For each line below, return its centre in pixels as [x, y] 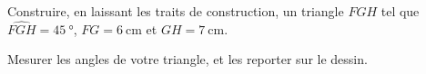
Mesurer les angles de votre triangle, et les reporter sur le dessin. [188, 59]
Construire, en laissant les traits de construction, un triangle [176, 11]
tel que [400, 11]
